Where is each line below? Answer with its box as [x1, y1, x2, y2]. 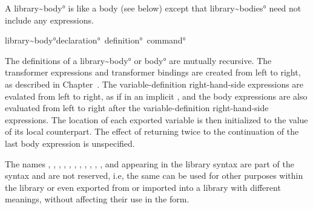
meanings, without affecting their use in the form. [5, 193, 189, 205]
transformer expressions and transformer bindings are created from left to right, [5, 66, 301, 79]
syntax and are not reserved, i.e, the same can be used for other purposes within [5, 169, 303, 182]
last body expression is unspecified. [5, 137, 135, 149]
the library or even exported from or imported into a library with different [5, 181, 281, 193]
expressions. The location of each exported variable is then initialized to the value [5, 113, 308, 126]
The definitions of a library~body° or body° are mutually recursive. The [5, 54, 272, 66]
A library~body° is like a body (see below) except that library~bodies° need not [5, 2, 301, 14]
